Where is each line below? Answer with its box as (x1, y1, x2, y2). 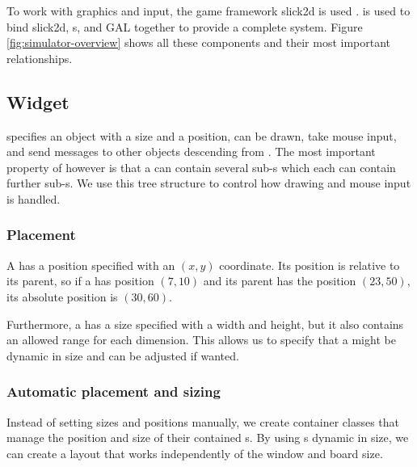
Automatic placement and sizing (6, 381, 221, 402)
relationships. (6, 49, 73, 66)
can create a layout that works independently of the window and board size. (6, 444, 383, 461)
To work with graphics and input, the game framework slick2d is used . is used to (6, 2, 411, 19)
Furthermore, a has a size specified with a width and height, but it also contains (6, 315, 404, 332)
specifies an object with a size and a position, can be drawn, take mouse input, (6, 127, 397, 144)
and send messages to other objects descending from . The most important (6, 143, 376, 160)
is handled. (6, 190, 61, 207)
